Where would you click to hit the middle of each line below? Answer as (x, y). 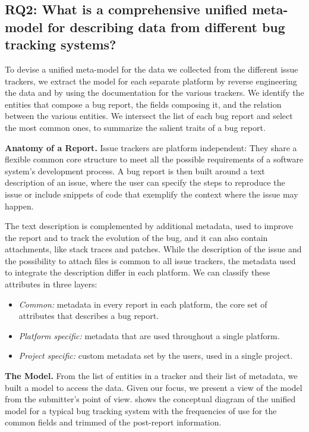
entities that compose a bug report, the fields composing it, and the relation (143, 104)
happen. (19, 206)
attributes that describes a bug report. (89, 316)
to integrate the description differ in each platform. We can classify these (138, 272)
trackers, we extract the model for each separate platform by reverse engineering (151, 81)
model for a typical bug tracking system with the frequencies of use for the (141, 410)
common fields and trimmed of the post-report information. (113, 422)
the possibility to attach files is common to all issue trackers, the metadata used (150, 260)
